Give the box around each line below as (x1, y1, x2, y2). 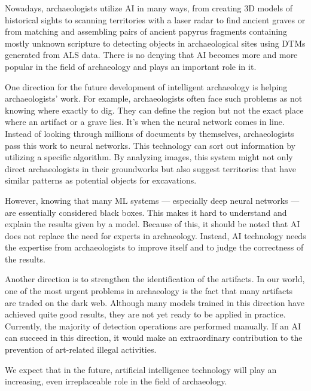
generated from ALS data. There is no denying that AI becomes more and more (5, 48, 298, 61)
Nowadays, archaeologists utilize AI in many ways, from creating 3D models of (5, 2, 292, 14)
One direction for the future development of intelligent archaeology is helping (5, 80, 288, 93)
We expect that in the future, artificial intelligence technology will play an (5, 363, 277, 375)
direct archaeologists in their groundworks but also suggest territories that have (5, 162, 296, 175)
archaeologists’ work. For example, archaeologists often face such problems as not (5, 92, 303, 105)
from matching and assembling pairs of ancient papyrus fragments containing (5, 25, 287, 38)
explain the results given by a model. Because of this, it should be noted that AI (5, 218, 300, 230)
